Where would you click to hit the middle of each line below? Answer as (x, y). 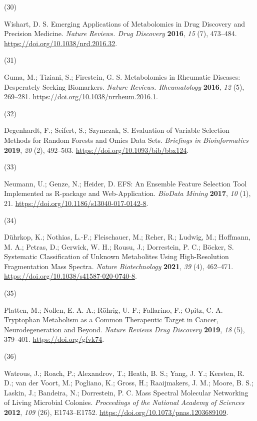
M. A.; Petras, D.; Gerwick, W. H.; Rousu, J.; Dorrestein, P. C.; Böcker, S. (119, 246)
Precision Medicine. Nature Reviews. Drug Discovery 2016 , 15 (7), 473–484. (120, 33)
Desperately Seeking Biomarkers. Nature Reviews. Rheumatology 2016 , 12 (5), (124, 86)
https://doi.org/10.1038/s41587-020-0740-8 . (70, 276)
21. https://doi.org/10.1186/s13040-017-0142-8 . (76, 203)
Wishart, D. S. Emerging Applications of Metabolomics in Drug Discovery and (124, 23)
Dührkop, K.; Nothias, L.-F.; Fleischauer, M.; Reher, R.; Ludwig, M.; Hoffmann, (127, 237)
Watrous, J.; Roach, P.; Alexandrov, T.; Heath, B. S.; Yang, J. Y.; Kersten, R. (124, 373)
